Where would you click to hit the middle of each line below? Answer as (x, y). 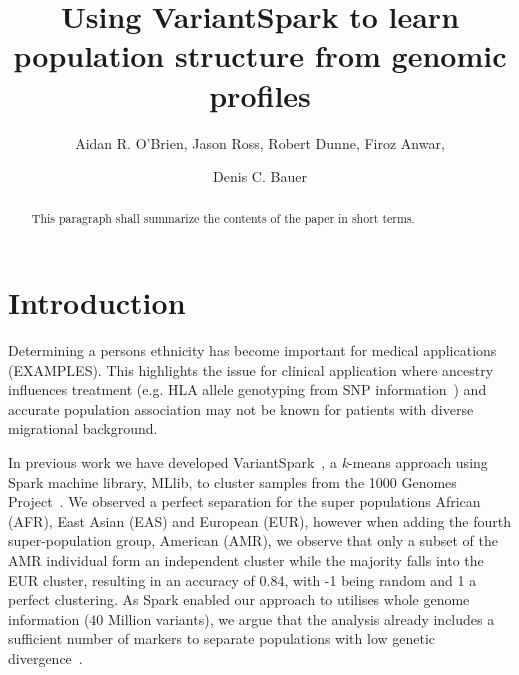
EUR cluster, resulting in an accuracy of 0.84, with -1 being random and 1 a (242, 579)
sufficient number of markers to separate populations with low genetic (222, 638)
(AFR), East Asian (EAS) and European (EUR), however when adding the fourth (259, 520)
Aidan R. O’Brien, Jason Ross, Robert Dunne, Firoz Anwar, (260, 142)
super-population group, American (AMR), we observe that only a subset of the (253, 540)
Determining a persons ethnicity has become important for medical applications (252, 350)
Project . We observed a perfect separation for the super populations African (244, 501)
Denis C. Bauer (260, 176)
